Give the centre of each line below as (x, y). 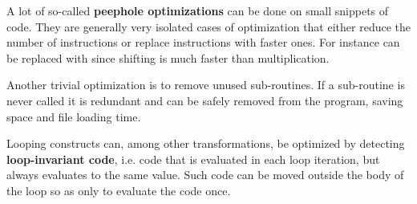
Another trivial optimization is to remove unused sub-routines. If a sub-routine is (206, 85)
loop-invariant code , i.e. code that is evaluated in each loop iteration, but (193, 159)
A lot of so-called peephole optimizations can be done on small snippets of (198, 10)
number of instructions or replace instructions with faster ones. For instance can (203, 42)
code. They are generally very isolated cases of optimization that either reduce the (208, 26)
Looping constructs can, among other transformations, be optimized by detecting (206, 143)
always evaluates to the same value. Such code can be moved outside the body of (205, 175)
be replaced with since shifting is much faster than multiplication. (168, 57)
